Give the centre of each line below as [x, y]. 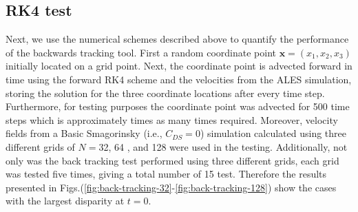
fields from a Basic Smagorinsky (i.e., [84, 133]
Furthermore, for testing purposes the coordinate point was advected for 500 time [178, 106]
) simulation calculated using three [273, 133]
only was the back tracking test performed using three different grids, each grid [172, 160]
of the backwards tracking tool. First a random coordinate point [141, 52]
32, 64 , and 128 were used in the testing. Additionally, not [223, 146]
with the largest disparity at [65, 201]
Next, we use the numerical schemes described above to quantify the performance [177, 39]
